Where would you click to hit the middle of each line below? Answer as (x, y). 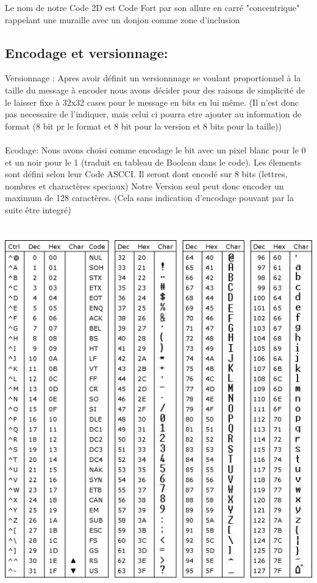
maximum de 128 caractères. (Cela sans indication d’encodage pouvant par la (149, 198)
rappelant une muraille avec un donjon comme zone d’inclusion (123, 19)
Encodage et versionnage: (87, 52)
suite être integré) (38, 209)
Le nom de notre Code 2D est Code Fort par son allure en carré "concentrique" (152, 7)
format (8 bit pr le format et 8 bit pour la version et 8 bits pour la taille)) (143, 126)
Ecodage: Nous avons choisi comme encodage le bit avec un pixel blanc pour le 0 (155, 149)
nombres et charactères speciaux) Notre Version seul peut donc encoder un (144, 185)
